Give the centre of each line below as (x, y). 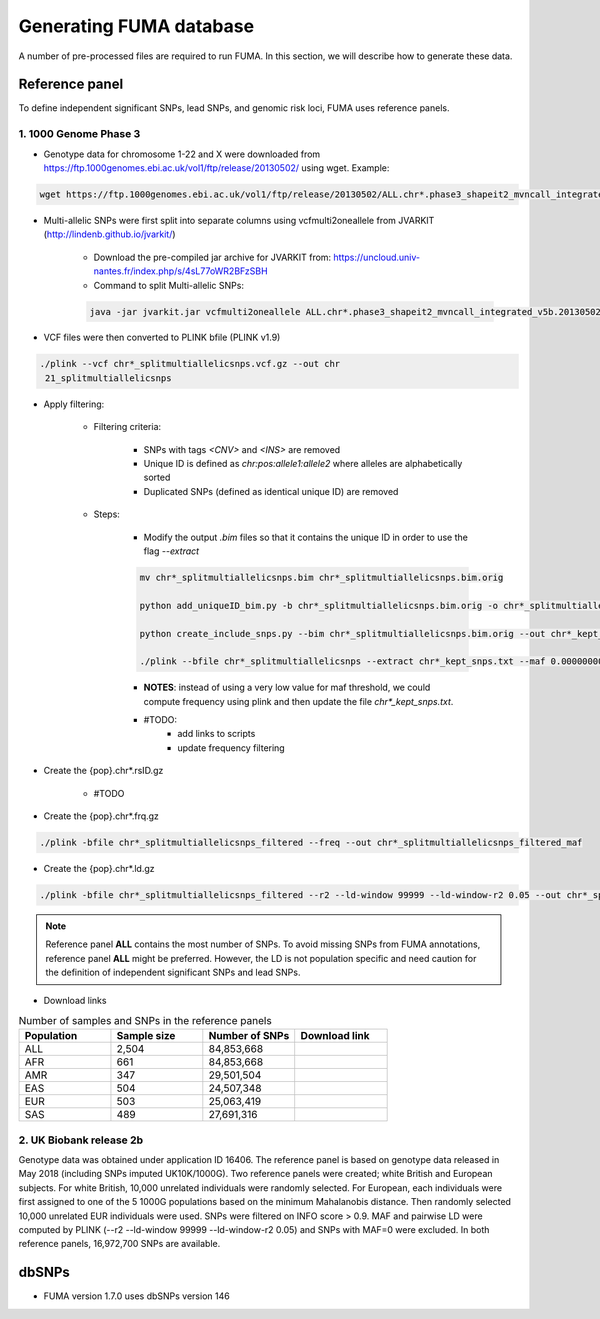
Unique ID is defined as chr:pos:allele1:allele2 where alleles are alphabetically (303, 464)
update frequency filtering (231, 747)
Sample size (146, 1036)
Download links (75, 1000)
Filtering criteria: (127, 427)
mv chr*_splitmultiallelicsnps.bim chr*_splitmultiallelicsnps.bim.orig (321, 577)
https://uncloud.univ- (377, 257)
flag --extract (171, 551)
